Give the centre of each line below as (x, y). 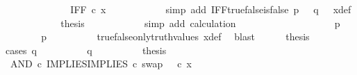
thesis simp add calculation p (200, 23)
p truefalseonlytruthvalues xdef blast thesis (175, 36)
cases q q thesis (86, 50)
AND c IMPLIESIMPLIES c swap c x (101, 64)
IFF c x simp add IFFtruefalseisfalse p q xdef (211, 9)
